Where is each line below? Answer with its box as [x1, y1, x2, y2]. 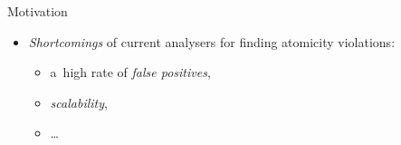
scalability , [50, 92, 108, 111]
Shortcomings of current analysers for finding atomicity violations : [28, 32, 396, 51]
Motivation [7, 2, 68, 20]
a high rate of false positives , [50, 63, 211, 82]
